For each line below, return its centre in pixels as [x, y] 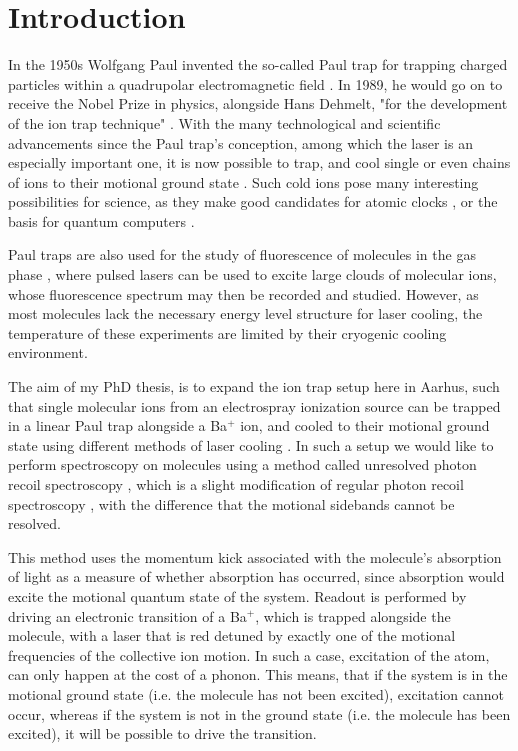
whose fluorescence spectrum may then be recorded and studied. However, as [243, 293]
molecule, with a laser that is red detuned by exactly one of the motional [232, 635]
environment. [48, 352]
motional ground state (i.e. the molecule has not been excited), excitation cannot [256, 693]
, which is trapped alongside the [353, 615]
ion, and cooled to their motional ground [365, 425]
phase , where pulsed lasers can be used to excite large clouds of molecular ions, [252, 274]
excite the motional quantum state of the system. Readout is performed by [237, 595]
